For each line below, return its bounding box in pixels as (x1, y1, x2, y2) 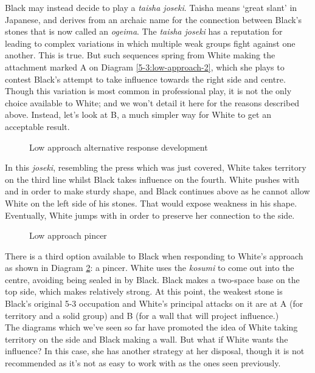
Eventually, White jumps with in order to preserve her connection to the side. (5, 208, 295, 221)
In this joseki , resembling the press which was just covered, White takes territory (5, 161, 306, 174)
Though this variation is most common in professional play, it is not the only (5, 84, 292, 97)
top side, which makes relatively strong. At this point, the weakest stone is (5, 285, 283, 298)
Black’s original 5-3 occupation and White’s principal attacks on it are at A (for (5, 297, 303, 310)
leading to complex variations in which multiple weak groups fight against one (5, 36, 296, 49)
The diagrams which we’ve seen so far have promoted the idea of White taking (5, 321, 298, 334)
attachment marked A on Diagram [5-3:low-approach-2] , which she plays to (5, 60, 285, 73)
